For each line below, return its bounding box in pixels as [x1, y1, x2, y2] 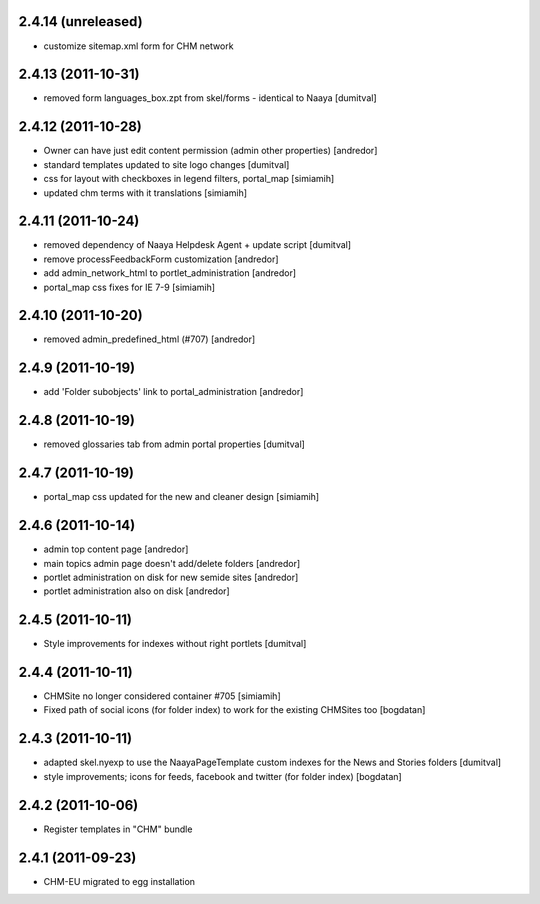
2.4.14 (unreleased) [18, 13, 144, 30]
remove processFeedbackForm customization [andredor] [43, 253, 279, 265]
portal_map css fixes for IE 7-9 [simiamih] [43, 281, 215, 293]
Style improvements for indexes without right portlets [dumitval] [43, 638, 307, 650]
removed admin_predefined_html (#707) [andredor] [43, 333, 256, 345]
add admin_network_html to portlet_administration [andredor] [43, 267, 297, 279]
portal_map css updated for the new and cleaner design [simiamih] [43, 491, 320, 503]
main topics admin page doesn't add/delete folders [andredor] [43, 557, 301, 569]
